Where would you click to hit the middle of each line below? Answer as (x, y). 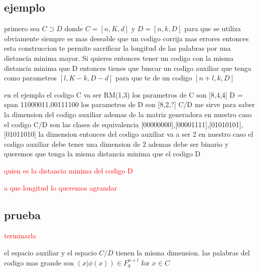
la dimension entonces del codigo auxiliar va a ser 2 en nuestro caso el (146, 134)
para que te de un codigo (154, 78)
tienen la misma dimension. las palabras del (183, 252)
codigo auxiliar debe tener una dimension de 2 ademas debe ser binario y (116, 144)
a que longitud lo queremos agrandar (60, 187)
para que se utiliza (213, 28)
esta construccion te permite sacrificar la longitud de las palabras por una (117, 48)
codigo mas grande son (39, 262)
